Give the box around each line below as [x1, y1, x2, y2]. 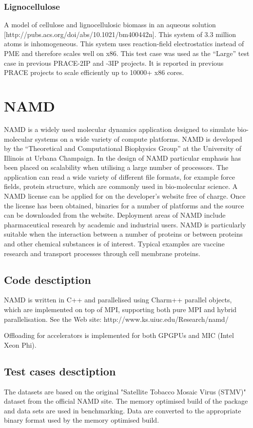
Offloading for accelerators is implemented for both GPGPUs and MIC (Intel [4, 330, 234, 340]
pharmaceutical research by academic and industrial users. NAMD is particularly [4, 219, 246, 229]
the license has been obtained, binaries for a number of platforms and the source [4, 200, 244, 210]
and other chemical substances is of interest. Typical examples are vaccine [4, 239, 225, 249]
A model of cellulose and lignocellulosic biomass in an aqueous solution [4, 19, 216, 30]
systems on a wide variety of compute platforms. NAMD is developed [35, 133, 242, 144]
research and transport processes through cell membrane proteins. [4, 248, 200, 258]
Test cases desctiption [4, 363, 116, 378]
